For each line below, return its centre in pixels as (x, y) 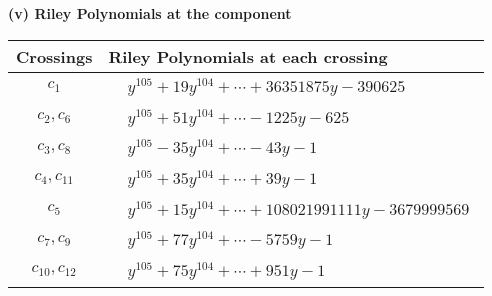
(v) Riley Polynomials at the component (150, 13)
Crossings (54, 56)
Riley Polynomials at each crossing (248, 56)
